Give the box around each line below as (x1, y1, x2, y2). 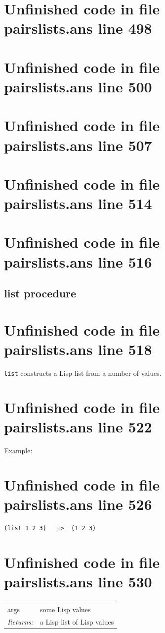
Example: (4, 445, 33, 455)
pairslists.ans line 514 (4, 193, 152, 213)
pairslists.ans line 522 (4, 416, 152, 436)
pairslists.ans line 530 (4, 571, 152, 591)
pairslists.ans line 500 (4, 76, 152, 96)
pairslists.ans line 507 (4, 135, 152, 155)
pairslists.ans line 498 (4, 18, 152, 38)
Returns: (7, 616, 33, 627)
